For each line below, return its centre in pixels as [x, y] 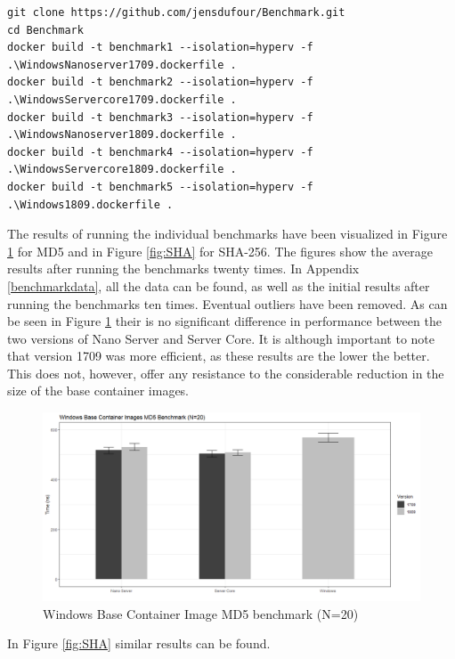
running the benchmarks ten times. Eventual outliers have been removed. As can [227, 303]
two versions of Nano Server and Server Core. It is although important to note [221, 338]
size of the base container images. [98, 391]
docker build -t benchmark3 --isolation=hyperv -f [160, 117]
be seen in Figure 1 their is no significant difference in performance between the [224, 321]
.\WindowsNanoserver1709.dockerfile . [122, 65]
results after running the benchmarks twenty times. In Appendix [183, 268]
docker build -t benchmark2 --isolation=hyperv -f [160, 82]
